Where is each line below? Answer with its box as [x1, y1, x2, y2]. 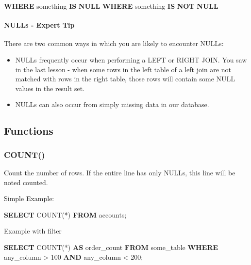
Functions [4, 123, 53, 138]
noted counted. [4, 177, 48, 187]
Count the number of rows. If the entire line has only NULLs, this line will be [4, 167, 235, 177]
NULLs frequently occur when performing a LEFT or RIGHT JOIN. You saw [15, 54, 247, 64]
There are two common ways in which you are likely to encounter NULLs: [4, 38, 224, 48]
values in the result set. [15, 83, 84, 93]
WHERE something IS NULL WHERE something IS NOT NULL [4, 1, 218, 11]
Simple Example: [4, 193, 54, 203]
